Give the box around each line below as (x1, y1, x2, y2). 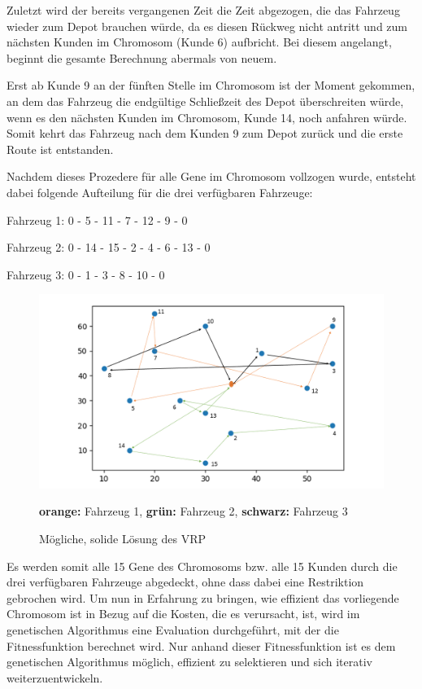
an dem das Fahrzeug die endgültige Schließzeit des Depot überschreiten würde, (7, 92, 404, 109)
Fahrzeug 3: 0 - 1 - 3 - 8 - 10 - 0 (7, 266, 165, 283)
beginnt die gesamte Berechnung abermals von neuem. (7, 49, 277, 66)
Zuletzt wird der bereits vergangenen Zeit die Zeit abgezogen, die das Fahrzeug (7, 2, 400, 18)
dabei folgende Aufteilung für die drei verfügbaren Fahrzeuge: (7, 183, 313, 200)
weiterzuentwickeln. (7, 669, 103, 686)
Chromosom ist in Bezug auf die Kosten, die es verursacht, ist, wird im (7, 605, 360, 622)
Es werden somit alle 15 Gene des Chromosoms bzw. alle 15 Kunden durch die (7, 557, 398, 574)
